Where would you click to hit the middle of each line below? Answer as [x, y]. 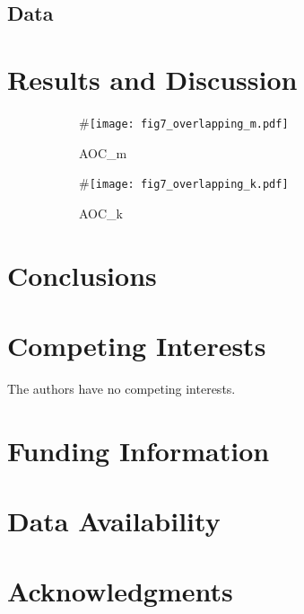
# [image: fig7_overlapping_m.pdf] [184, 122]
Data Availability [114, 521]
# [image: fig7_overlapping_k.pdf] [184, 183]
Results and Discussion [152, 79]
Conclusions [82, 275]
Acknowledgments [120, 591]
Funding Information [139, 450]
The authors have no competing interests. [122, 388]
